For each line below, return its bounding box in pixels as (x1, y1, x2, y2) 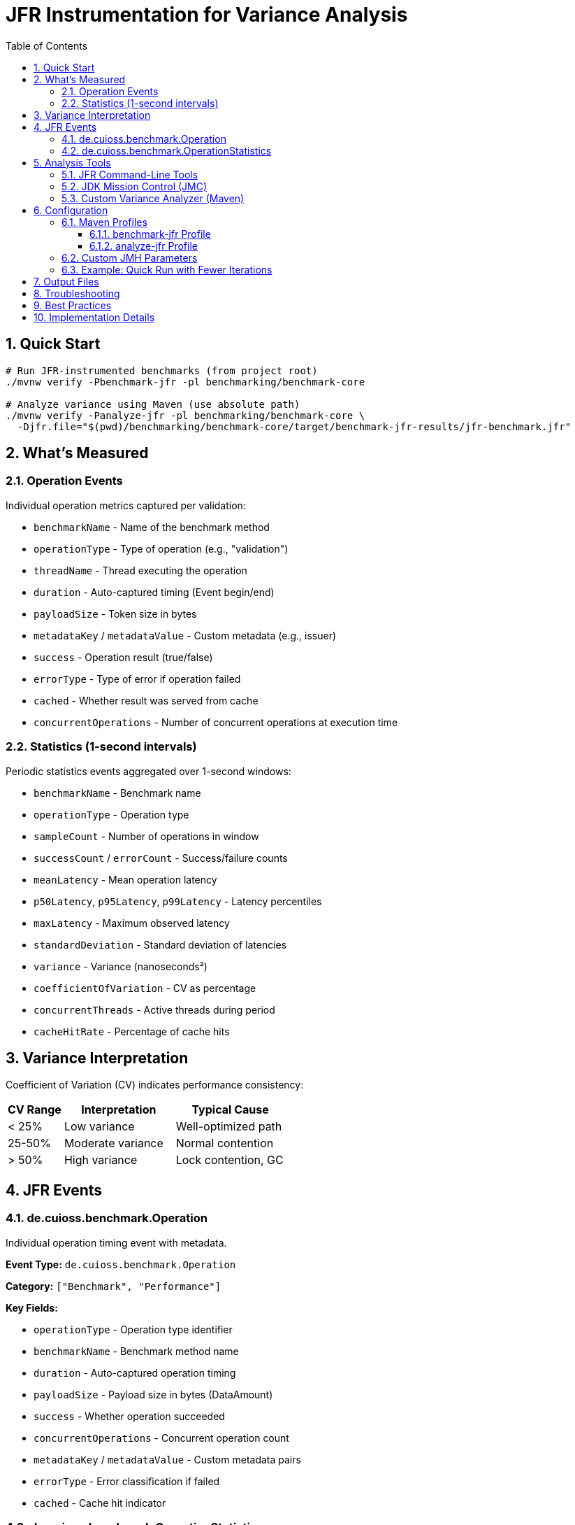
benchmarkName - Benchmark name (34, 786, 201, 799)
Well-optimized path (175, 1119, 282, 1134)
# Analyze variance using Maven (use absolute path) (6, 398, 300, 410)
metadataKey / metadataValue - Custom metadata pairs (34, 1453, 301, 1466)
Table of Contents (6, 39, 88, 52)
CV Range (8, 1102, 61, 1117)
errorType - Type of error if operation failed (34, 672, 241, 685)
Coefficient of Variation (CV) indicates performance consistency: (6, 1079, 304, 1091)
